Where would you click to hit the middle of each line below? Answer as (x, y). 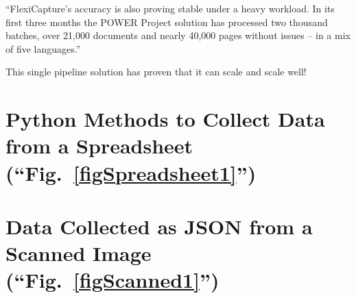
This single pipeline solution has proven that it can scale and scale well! (156, 72)
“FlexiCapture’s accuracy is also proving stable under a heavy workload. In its (170, 8)
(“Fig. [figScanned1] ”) (112, 280)
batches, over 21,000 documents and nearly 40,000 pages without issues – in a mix (178, 35)
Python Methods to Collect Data (165, 119)
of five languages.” (43, 48)
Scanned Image (79, 253)
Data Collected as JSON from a (159, 226)
